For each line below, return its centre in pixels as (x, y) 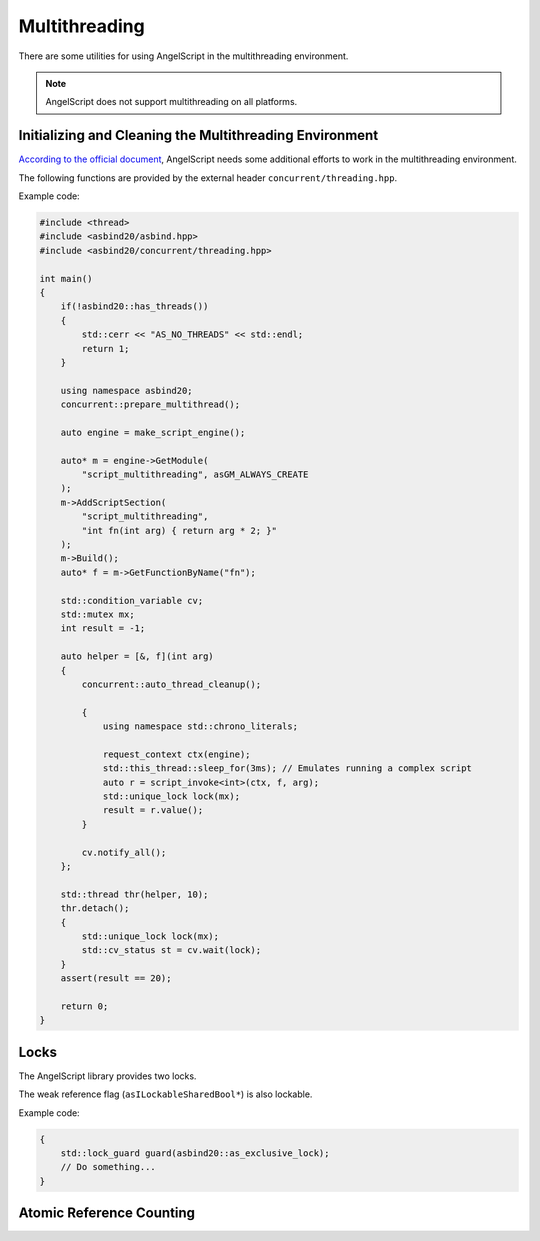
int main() (66, 278)
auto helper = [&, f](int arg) (137, 656)
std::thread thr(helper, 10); (134, 894)
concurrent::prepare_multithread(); (150, 404)
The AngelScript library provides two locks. (107, 1076)
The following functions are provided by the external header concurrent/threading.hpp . (208, 177)
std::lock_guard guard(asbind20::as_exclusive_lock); (195, 1153)
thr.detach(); (95, 908)
